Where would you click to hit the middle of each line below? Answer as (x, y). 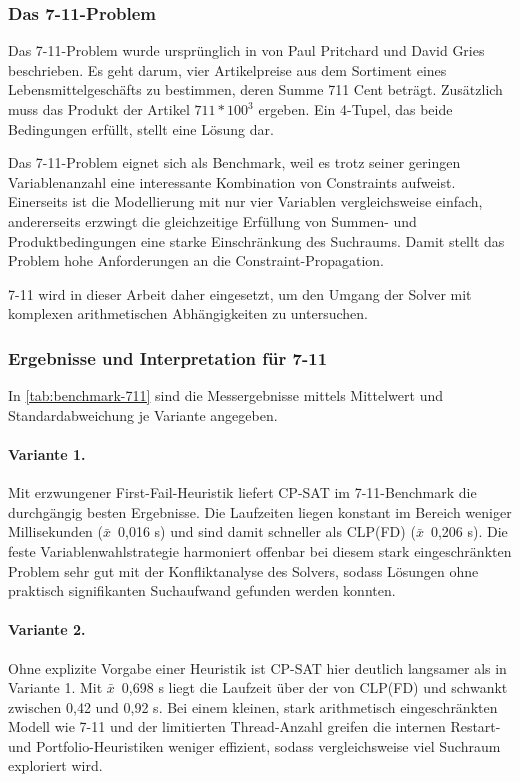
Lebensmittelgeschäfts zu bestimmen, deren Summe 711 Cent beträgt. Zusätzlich (255, 89)
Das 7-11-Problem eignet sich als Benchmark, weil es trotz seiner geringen (234, 162)
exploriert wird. (55, 765)
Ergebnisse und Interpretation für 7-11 (168, 357)
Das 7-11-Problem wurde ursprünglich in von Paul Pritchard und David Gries (246, 50)
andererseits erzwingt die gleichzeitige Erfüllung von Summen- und (212, 220)
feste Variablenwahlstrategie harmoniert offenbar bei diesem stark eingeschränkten (260, 550)
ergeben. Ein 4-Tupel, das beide (355, 109)
